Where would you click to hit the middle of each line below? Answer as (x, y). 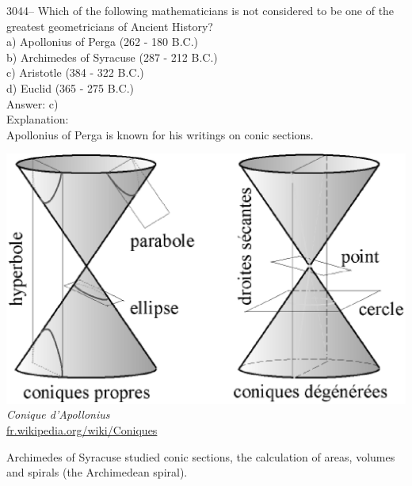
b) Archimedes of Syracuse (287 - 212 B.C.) (112, 57)
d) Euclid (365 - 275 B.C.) (70, 87)
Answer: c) (32, 103)
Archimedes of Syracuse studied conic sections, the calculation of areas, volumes (201, 456)
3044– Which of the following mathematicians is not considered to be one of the (200, 10)
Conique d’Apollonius (58, 414)
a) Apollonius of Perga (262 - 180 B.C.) (103, 42)
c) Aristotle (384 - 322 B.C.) (75, 72)
